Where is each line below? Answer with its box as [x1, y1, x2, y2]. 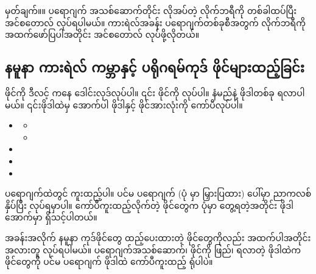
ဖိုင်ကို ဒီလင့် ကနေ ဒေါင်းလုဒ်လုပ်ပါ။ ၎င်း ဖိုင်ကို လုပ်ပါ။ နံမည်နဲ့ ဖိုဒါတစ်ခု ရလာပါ [5, 86, 305, 99]
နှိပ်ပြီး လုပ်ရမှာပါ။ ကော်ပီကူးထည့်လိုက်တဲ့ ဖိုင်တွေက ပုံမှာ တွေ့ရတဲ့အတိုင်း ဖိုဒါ [5, 198, 293, 211]
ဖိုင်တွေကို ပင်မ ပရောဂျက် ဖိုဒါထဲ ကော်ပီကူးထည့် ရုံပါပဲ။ [5, 255, 213, 268]
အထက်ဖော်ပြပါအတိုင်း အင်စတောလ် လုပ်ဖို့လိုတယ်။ [5, 28, 200, 41]
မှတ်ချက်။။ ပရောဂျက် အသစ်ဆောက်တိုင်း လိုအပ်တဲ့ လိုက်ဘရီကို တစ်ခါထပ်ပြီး [5, 4, 297, 16]
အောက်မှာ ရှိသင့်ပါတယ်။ [5, 211, 97, 223]
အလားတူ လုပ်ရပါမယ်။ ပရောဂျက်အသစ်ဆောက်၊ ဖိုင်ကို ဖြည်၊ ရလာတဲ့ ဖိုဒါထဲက [5, 243, 301, 256]
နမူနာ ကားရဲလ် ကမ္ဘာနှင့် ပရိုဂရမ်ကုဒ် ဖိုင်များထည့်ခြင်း [5, 58, 304, 77]
